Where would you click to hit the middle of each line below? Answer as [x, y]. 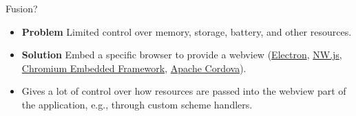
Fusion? [22, 8]
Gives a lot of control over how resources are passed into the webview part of [184, 91]
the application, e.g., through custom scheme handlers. [137, 104]
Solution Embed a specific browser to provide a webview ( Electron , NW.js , [182, 55]
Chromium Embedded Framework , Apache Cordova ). [134, 68]
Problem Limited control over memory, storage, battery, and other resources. [187, 31]
